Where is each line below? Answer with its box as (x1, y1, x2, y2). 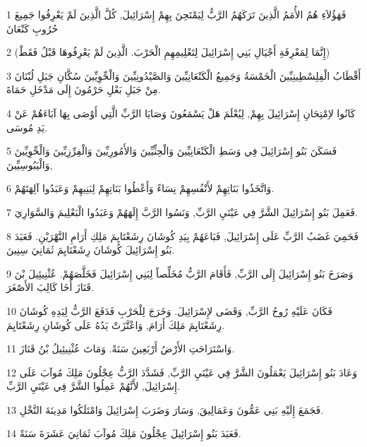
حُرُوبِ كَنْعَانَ (6, 20, 59, 35)
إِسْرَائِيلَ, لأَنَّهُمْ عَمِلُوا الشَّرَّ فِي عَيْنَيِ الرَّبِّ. (6, 379, 180, 393)
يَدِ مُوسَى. (6, 119, 47, 134)
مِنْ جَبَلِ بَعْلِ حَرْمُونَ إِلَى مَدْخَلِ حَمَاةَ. (6, 82, 161, 97)
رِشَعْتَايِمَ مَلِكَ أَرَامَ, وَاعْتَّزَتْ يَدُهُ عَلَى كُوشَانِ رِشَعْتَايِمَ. (6, 317, 225, 332)
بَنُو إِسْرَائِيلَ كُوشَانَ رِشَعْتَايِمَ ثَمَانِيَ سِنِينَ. (6, 242, 175, 257)
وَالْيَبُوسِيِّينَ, (6, 157, 53, 172)
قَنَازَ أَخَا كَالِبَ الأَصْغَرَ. (6, 280, 94, 294)
